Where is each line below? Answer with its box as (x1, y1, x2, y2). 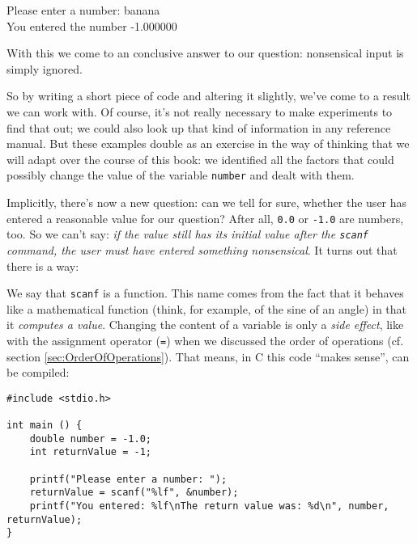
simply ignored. (6, 60, 83, 77)
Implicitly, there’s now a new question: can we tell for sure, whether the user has (6, 194, 407, 210)
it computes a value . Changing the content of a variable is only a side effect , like (6, 316, 404, 333)
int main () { (6, 420, 83, 432)
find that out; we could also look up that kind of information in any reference (6, 119, 391, 136)
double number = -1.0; (29, 432, 151, 445)
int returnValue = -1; (29, 446, 151, 458)
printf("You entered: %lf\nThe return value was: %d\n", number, (29, 500, 389, 512)
